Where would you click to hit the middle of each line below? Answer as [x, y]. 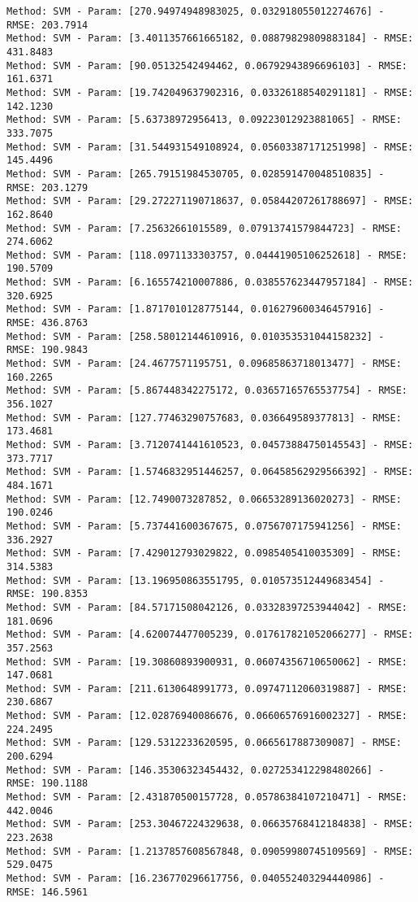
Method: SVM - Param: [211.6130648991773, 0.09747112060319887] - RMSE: [207, 688]
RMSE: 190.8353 [47, 594]
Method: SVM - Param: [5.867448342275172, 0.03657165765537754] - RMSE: [207, 391]
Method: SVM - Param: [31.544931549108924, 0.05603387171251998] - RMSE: [210, 147]
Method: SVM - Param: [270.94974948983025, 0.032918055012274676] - [196, 11]
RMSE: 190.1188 [47, 784]
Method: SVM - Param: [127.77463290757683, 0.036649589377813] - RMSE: [204, 418]
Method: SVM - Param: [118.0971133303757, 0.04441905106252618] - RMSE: [207, 255]
